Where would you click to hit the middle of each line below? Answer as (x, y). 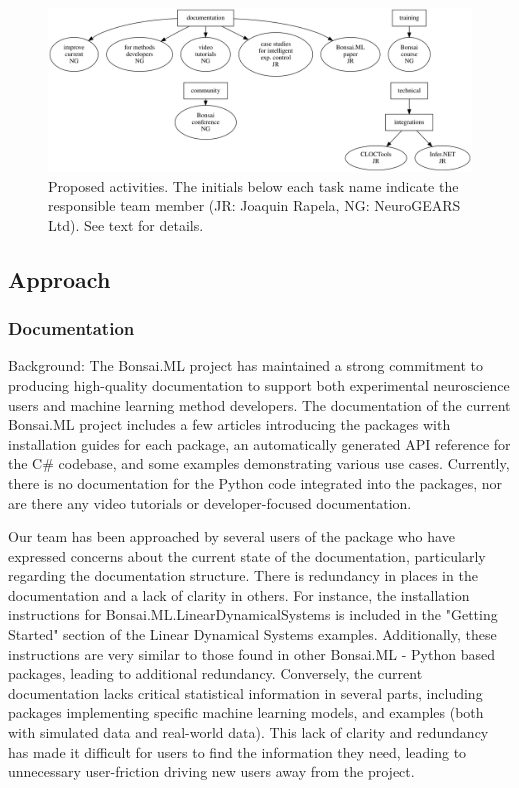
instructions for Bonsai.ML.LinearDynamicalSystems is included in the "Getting (253, 614)
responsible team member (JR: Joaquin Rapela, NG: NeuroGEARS (254, 205)
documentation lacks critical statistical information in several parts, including (245, 692)
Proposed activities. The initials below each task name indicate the (253, 185)
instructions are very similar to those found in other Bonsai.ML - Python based (251, 653)
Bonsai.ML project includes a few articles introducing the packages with (229, 424)
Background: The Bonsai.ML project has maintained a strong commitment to (245, 365)
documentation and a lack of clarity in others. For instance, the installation (239, 594)
